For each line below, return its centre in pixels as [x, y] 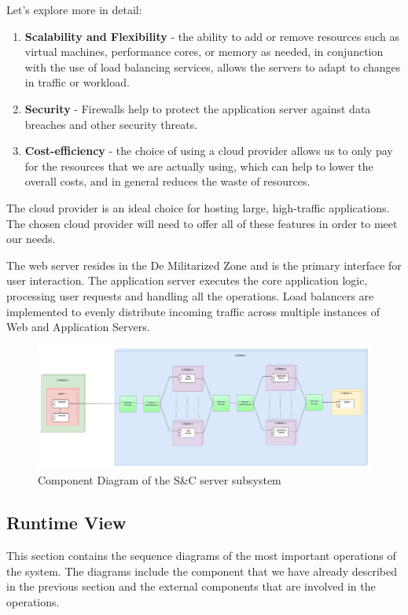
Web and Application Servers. [78, 327]
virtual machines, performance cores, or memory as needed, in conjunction [204, 52]
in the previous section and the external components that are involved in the [191, 586]
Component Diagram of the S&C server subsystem [160, 480]
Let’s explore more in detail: [74, 9]
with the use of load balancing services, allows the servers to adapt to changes [213, 66]
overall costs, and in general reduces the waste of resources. [167, 181]
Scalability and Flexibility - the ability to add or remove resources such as [212, 36]
